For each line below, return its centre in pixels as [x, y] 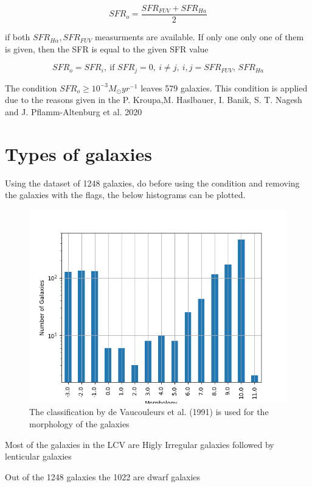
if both [18, 37]
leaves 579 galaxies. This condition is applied [224, 87]
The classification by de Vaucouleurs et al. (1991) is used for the [149, 412]
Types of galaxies [78, 153]
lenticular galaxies [38, 456]
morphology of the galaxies [79, 423]
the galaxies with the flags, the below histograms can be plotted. [125, 195]
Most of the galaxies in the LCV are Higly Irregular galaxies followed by [140, 444]
